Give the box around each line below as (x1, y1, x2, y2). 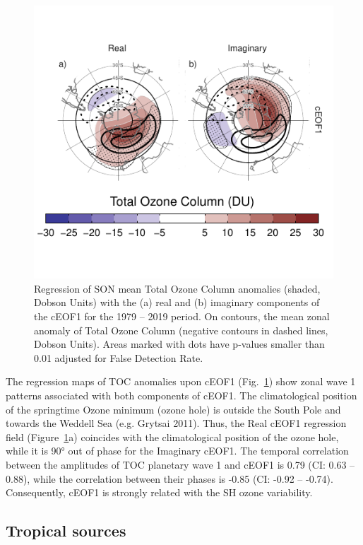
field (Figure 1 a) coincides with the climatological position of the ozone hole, (6, 429, 339, 444)
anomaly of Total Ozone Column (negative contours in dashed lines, (34, 322, 328, 337)
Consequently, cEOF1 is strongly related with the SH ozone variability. (6, 485, 313, 500)
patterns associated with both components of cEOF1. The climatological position (6, 387, 357, 402)
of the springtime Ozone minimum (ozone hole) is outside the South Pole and (6, 402, 341, 416)
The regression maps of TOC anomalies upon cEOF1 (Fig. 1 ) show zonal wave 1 (6, 374, 356, 389)
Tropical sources (6, 520, 126, 541)
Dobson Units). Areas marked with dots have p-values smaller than (34, 336, 325, 351)
